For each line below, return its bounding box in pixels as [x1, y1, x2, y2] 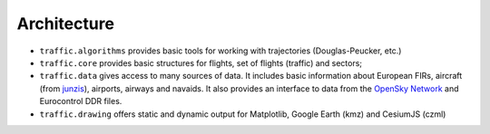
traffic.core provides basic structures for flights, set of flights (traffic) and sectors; [39, 57, 363, 68]
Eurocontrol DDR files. [39, 96, 122, 107]
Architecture [16, 14, 115, 33]
